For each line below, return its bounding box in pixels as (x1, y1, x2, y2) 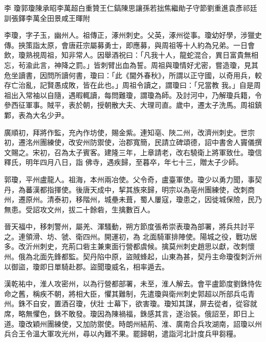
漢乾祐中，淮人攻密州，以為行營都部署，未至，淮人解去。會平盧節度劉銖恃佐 (4, 278, 262, 289)
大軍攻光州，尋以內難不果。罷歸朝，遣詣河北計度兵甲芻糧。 (39, 328, 240, 339)
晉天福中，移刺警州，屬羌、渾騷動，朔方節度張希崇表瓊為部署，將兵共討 (4, 221, 248, 232)
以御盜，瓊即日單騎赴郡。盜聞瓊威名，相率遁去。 (4, 261, 169, 272)
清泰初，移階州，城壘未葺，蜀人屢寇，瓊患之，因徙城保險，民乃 (47, 194, 262, 205)
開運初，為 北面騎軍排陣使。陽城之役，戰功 (104, 231, 250, 241)
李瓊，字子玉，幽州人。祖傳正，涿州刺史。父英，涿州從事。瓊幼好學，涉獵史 (4, 30, 262, 40)
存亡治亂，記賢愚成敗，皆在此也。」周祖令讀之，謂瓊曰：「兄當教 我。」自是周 (4, 80, 261, 90)
